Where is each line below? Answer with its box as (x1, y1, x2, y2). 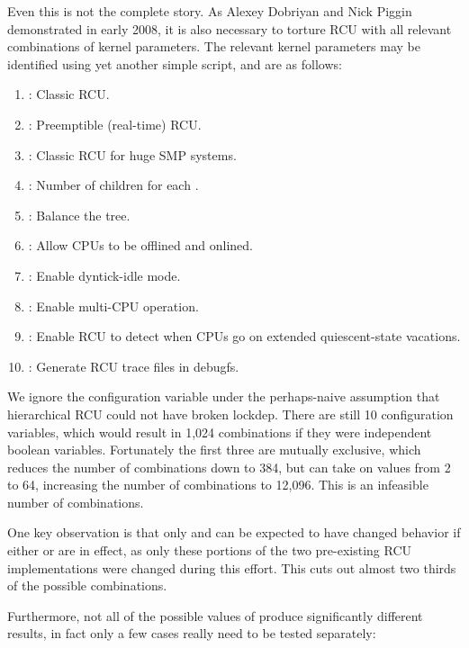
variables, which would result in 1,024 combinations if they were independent (7, 422, 432, 441)
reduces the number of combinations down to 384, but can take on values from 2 (7, 457, 451, 476)
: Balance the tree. (28, 205, 131, 224)
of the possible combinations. (7, 576, 167, 595)
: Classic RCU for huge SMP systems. (28, 145, 237, 164)
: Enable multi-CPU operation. (28, 296, 199, 315)
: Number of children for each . (28, 175, 199, 194)
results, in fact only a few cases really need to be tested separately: (7, 624, 376, 643)
